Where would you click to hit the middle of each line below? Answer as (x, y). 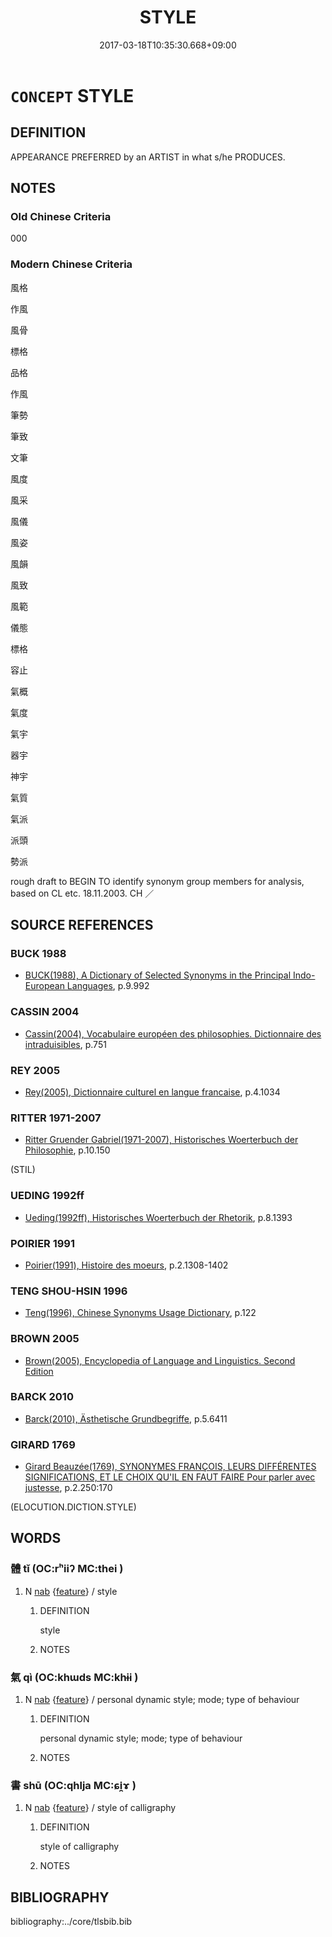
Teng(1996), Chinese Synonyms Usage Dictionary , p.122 (140, 1313)
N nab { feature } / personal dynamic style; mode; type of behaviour (162, 1700)
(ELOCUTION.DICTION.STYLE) (73, 1507)
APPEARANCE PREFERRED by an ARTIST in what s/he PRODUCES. (148, 157)
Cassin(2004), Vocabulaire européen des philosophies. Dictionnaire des (173, 1033)
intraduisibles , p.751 (65, 1044)
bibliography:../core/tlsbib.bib (71, 1922)
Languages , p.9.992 (108, 986)
